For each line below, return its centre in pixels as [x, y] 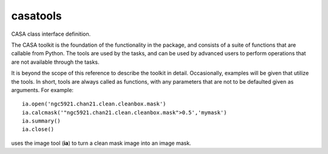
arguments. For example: [43, 90]
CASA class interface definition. [51, 34]
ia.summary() [41, 121]
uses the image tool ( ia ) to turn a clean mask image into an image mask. [101, 143]
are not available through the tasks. [55, 62]
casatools [36, 16]
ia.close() [38, 129]
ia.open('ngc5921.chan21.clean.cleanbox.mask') [94, 104]
